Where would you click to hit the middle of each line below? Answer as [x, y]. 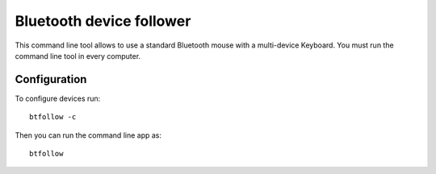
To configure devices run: [58, 98]
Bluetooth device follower [103, 21]
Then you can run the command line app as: [88, 135]
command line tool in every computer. [78, 56]
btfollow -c [53, 117]
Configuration [51, 79]
